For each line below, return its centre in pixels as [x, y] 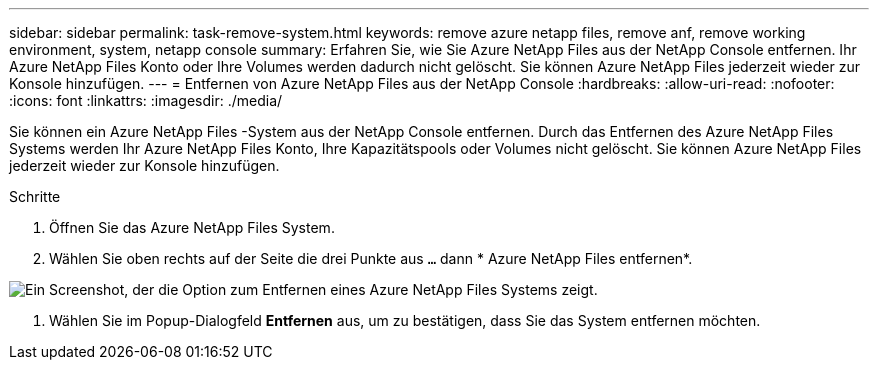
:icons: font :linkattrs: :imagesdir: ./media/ [146, 100]
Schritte [35, 196]
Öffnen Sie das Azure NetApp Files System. [192, 227]
